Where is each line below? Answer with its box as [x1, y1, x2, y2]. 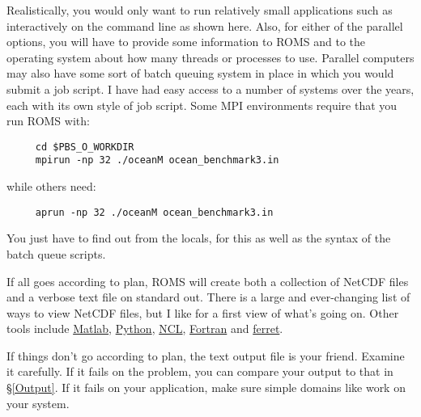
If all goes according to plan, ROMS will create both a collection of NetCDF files [6, 272, 409, 289]
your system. [6, 394, 70, 411]
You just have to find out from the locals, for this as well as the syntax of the [6, 230, 391, 246]
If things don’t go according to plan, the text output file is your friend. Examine [6, 347, 405, 364]
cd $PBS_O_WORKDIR [35, 141, 134, 153]
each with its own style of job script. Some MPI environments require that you [6, 96, 398, 113]
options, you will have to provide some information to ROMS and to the [6, 33, 366, 50]
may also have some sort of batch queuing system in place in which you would [6, 65, 394, 82]
